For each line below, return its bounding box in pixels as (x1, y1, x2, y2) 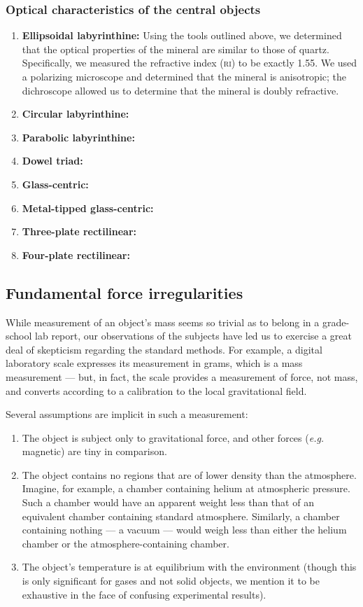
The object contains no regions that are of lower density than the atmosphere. (22, 467, 357, 482)
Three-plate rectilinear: (22, 224, 137, 239)
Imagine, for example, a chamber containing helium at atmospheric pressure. (22, 481, 350, 496)
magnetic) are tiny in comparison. (22, 444, 167, 459)
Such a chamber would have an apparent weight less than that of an (22, 495, 314, 510)
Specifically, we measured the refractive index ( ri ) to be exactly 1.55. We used (22, 55, 357, 70)
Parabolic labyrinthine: (22, 130, 135, 144)
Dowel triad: (22, 153, 83, 168)
